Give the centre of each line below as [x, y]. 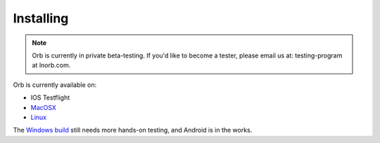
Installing [41, 18]
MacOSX [43, 107]
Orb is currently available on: [55, 85]
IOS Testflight [50, 97]
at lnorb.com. [51, 65]
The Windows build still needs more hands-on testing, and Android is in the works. [133, 130]
